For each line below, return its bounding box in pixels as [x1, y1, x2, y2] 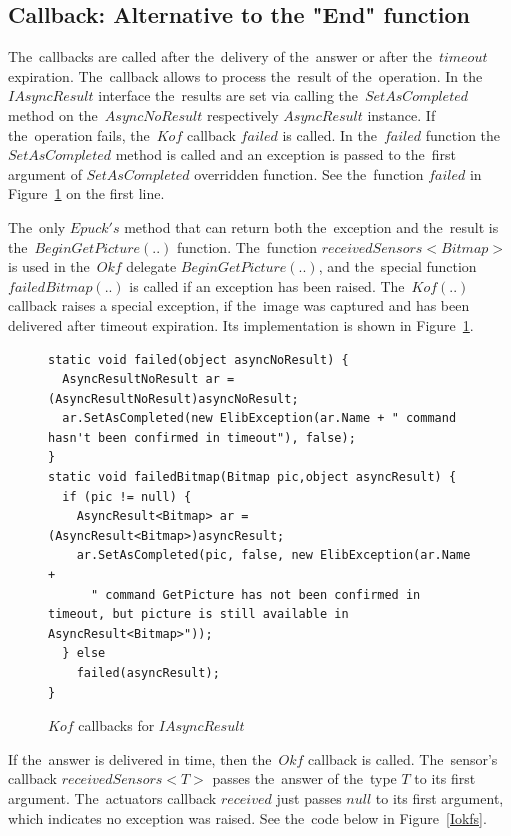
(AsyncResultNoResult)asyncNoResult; [48, 391, 299, 406]
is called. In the [282, 124, 377, 145]
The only [8, 216, 66, 237]
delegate [126, 256, 177, 277]
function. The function [176, 236, 318, 257]
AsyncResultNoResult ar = [62, 372, 235, 387]
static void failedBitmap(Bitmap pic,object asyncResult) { [48, 470, 457, 485]
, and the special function [318, 256, 477, 277]
